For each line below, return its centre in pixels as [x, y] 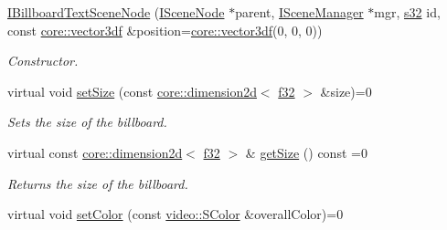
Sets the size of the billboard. [87, 122]
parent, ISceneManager [299, 12]
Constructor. [43, 61]
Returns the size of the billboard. [98, 183]
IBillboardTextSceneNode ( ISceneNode [116, 12]
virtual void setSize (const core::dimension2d [132, 91]
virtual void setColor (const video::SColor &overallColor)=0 [176, 214]
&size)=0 [346, 91]
